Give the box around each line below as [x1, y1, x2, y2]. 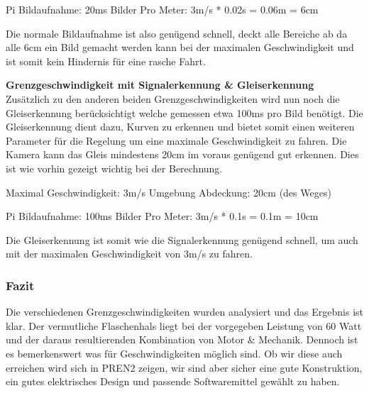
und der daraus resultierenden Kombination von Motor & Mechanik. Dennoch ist [6, 332, 358, 347]
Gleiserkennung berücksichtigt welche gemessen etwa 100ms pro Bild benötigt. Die [6, 105, 363, 120]
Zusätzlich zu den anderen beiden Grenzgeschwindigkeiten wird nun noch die [6, 91, 340, 106]
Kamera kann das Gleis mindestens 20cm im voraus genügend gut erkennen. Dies [6, 147, 359, 162]
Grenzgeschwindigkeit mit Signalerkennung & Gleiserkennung [6, 77, 314, 92]
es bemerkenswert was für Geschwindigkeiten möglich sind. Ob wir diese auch [6, 345, 343, 360]
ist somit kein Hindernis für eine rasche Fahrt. [6, 53, 206, 68]
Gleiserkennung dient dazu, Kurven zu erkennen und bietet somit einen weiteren [6, 119, 355, 134]
